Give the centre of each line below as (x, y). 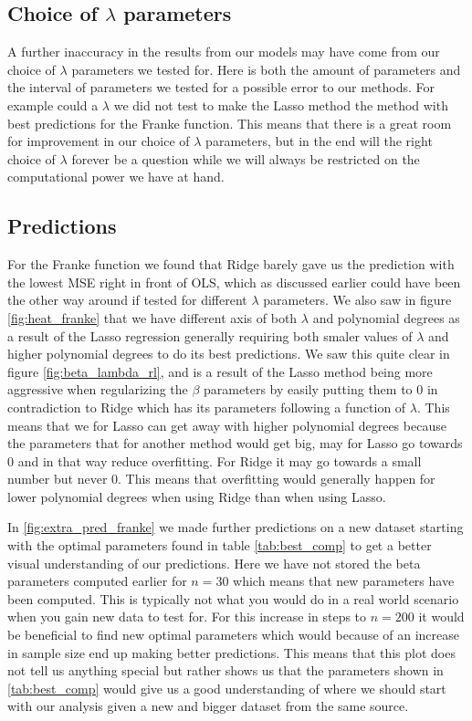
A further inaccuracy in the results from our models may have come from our (224, 52)
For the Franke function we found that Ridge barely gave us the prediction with (231, 264)
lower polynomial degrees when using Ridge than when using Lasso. (197, 496)
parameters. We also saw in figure (357, 300)
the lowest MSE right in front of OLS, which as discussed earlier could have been (234, 282)
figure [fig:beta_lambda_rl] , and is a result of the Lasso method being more (220, 371)
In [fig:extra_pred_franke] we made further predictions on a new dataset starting (236, 527)
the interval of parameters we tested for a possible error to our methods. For (221, 87)
